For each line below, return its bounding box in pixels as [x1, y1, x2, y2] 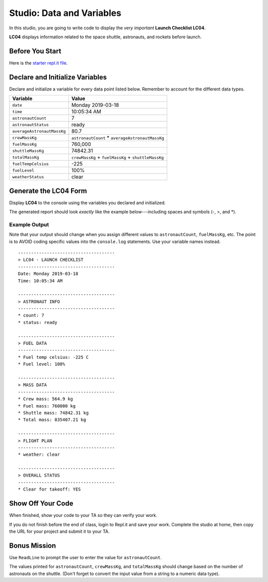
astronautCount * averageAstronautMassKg [71, 134, 165, 141]
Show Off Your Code [9, 499, 73, 508]
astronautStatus [12, 122, 49, 127]
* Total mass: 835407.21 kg [18, 417, 86, 422]
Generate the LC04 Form [9, 186, 87, 195]
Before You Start [9, 47, 62, 55]
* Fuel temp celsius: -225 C [18, 354, 89, 360]
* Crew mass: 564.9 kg [18, 396, 73, 402]
